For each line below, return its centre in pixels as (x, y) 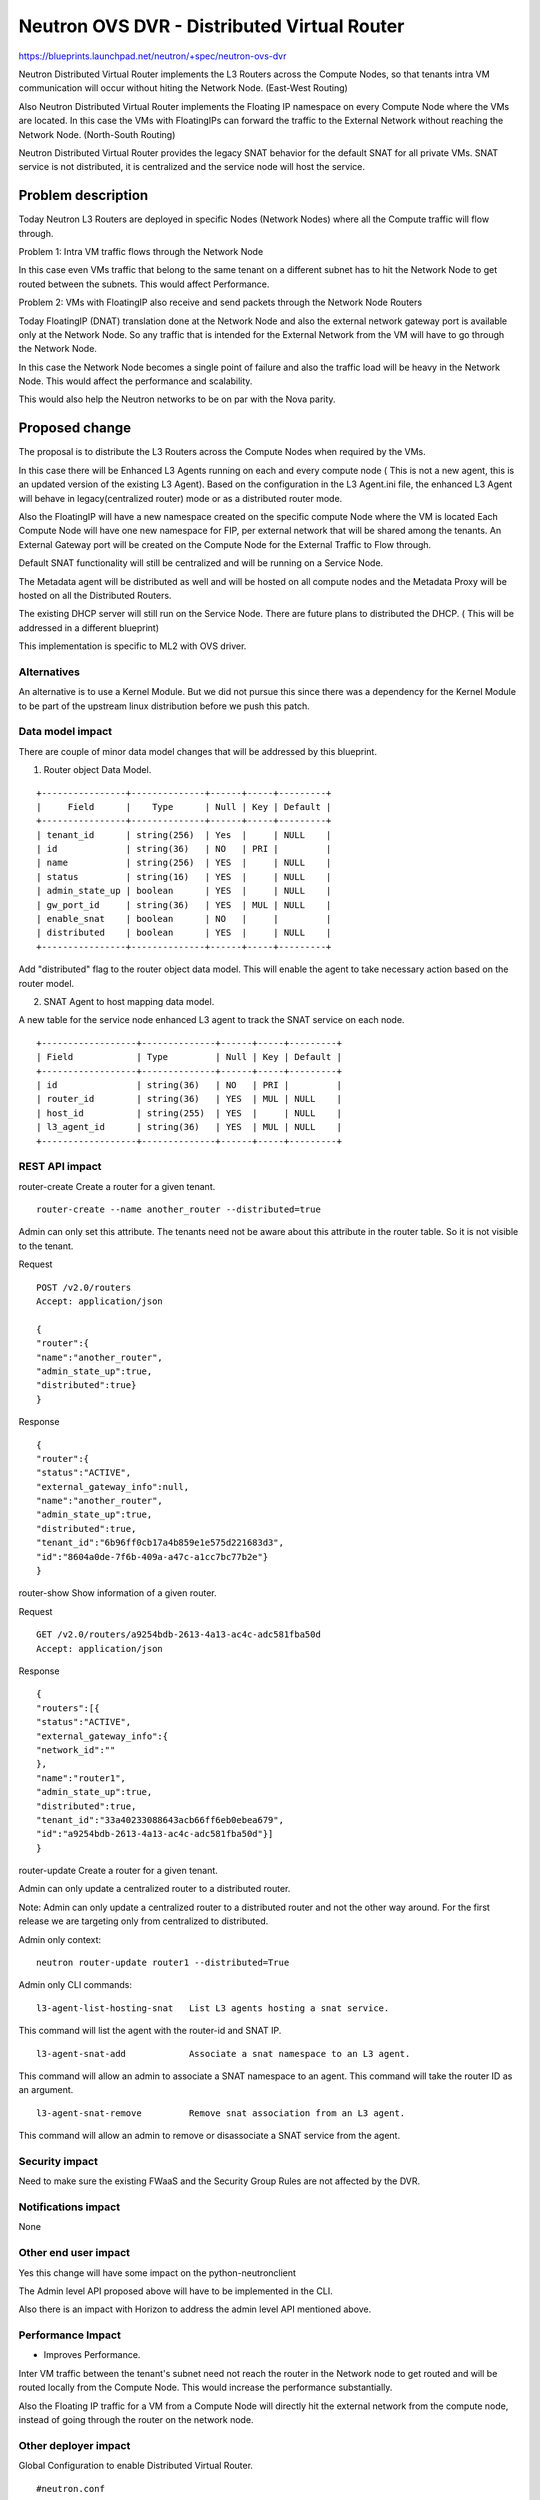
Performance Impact (70, 2335)
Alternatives (49, 672)
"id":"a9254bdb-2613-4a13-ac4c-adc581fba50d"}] (155, 1834)
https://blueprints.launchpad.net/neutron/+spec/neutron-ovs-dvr (152, 56)
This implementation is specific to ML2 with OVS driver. (132, 646)
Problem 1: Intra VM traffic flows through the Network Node (141, 251)
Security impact (58, 2161)
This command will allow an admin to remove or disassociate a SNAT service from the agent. (209, 2136)
